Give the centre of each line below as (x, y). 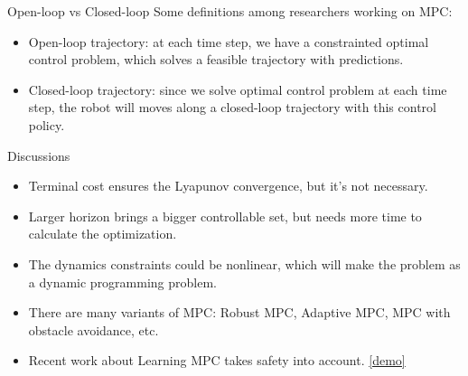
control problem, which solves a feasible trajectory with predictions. (216, 59)
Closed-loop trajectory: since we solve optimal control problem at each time (238, 89)
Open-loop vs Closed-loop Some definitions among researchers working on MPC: (230, 11)
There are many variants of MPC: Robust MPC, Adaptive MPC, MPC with (239, 312)
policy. (47, 124)
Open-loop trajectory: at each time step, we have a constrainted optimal (229, 41)
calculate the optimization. (103, 234)
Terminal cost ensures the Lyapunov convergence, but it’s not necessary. (228, 186)
